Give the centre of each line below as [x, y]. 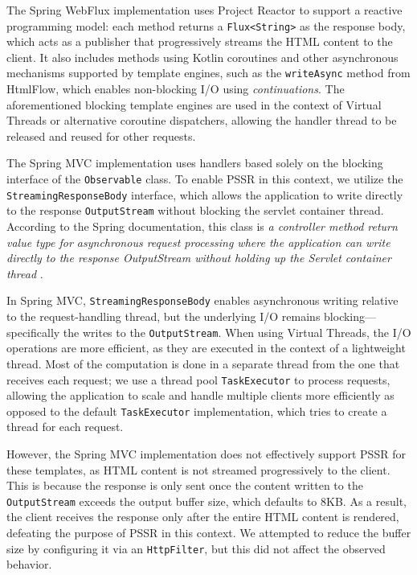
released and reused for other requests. [101, 136]
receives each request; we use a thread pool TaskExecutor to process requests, [198, 379]
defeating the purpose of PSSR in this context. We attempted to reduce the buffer [209, 533]
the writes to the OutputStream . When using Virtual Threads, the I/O [237, 332]
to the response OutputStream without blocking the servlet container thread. [195, 210]
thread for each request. [65, 427]
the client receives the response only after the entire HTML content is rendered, [203, 517]
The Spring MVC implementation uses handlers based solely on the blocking [195, 163]
